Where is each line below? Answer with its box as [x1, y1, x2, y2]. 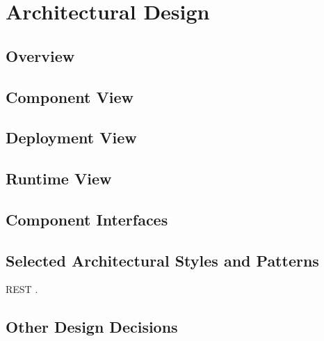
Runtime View [6, 168, 112, 189]
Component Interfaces [6, 208, 168, 230]
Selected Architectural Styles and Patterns [6, 249, 319, 271]
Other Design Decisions [6, 316, 178, 338]
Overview [6, 45, 75, 66]
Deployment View [6, 127, 137, 148]
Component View [6, 86, 133, 107]
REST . [6, 282, 38, 296]
